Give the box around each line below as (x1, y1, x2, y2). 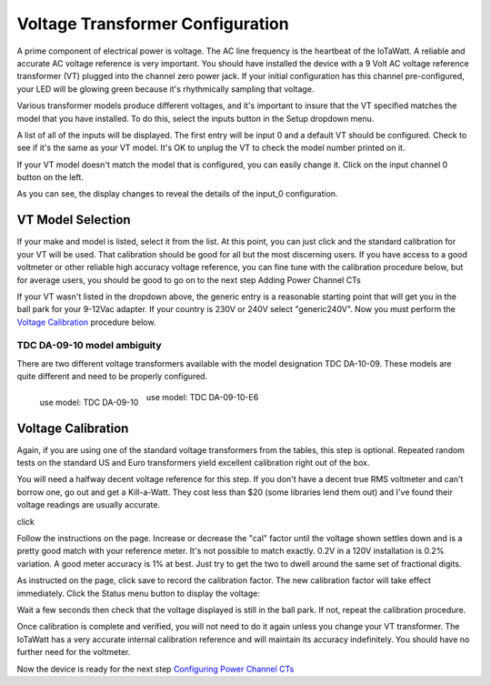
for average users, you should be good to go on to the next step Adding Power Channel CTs (16, 274, 361, 286)
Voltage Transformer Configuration (16, 14, 290, 34)
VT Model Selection (16, 212, 131, 227)
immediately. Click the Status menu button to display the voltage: (16, 588, 261, 599)
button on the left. (16, 172, 84, 183)
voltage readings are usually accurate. (16, 499, 161, 510)
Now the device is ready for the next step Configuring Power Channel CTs (16, 663, 295, 674)
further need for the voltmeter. (16, 647, 131, 658)
